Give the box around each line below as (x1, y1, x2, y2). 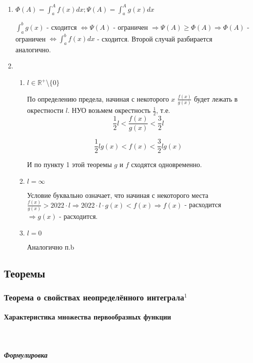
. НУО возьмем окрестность (67, 105, 151, 115)
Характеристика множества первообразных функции (4, 312, 171, 322)
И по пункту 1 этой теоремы (27, 159, 112, 170)
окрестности (27, 105, 63, 115)
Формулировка (4, 349, 48, 360)
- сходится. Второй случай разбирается (97, 33, 213, 43)
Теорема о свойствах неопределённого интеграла (4, 291, 184, 303)
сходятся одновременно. (131, 159, 202, 170)
